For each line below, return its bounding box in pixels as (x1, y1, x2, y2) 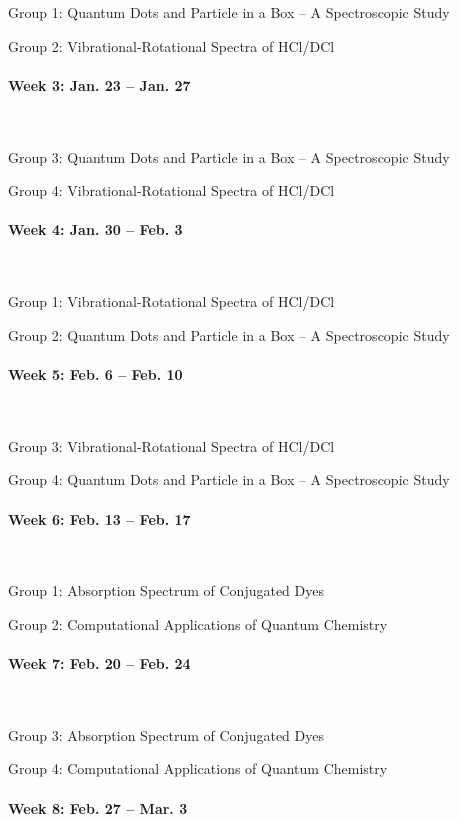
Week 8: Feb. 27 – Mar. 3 (8, 797, 188, 818)
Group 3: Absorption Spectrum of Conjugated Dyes (8, 724, 324, 745)
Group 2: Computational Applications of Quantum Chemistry (8, 613, 388, 634)
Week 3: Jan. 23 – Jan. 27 (8, 74, 191, 95)
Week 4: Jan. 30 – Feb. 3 (8, 219, 183, 240)
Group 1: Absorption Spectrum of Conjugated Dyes (8, 580, 324, 601)
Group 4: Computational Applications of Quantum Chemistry (8, 758, 388, 779)
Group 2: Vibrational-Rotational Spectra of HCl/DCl (8, 35, 335, 56)
